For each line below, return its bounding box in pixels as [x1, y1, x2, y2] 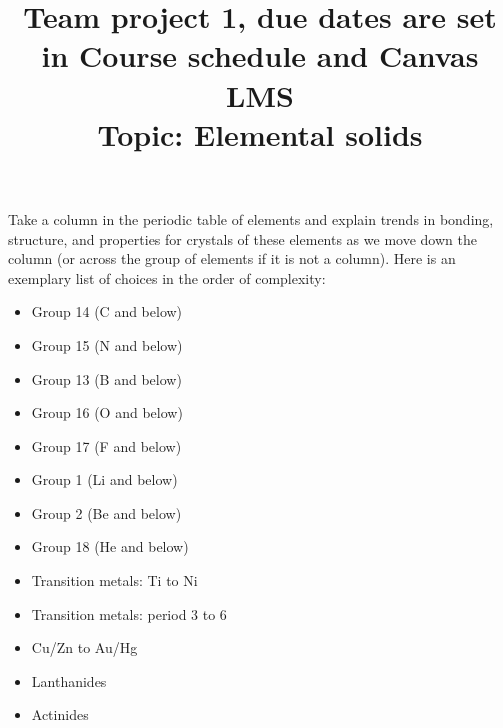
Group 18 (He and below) [31, 536, 189, 557]
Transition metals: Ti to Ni [31, 570, 198, 591]
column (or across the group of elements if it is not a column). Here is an [8, 248, 456, 269]
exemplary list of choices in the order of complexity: [8, 267, 326, 288]
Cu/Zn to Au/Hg [31, 637, 138, 658]
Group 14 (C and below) [31, 301, 183, 322]
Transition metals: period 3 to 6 [31, 603, 227, 624]
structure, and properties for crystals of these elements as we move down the [8, 228, 477, 249]
